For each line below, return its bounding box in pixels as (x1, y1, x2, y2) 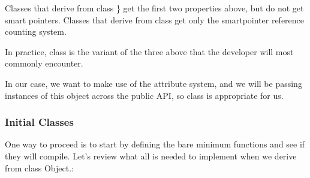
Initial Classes (5, 114, 74, 129)
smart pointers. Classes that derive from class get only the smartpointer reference (5, 13, 305, 26)
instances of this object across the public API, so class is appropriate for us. (5, 89, 284, 101)
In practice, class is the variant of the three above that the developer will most (5, 45, 294, 58)
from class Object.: (5, 161, 74, 174)
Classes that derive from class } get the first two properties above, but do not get (5, 2, 304, 14)
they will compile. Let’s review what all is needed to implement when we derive (5, 149, 297, 162)
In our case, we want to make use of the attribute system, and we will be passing (5, 77, 302, 89)
